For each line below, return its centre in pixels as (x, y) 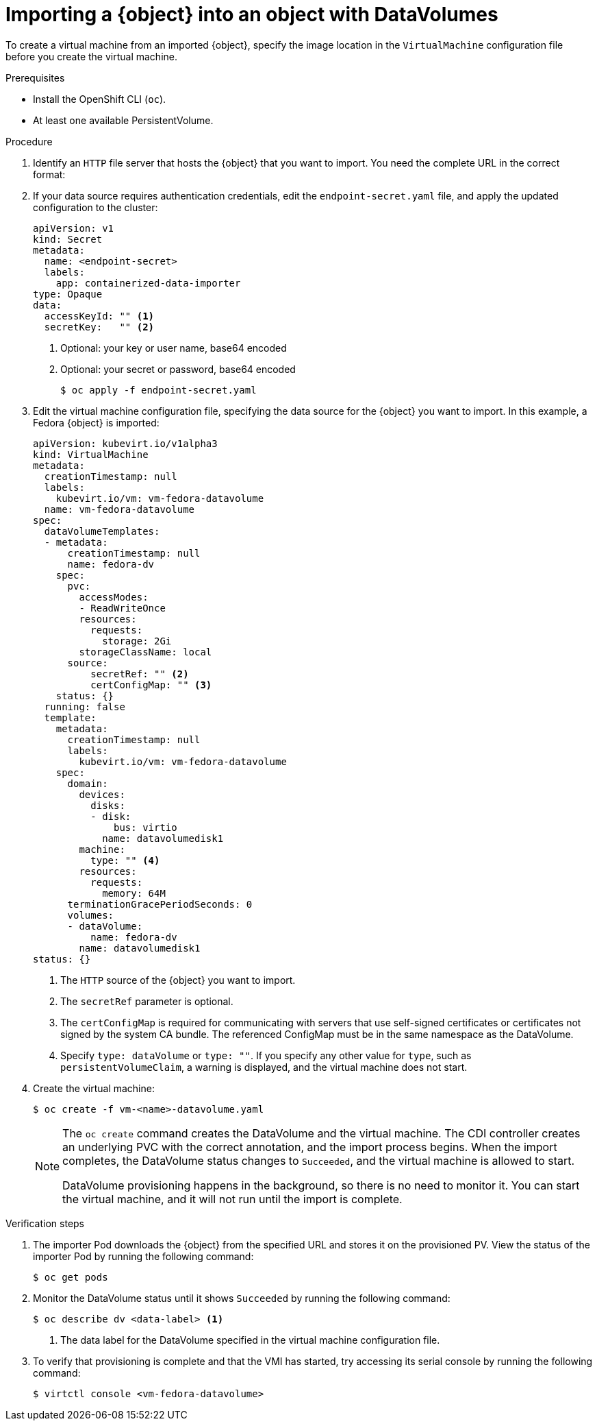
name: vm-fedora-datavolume (119, 509)
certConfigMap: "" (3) (151, 685)
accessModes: (114, 597)
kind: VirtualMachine (91, 454)
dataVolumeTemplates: (102, 531)
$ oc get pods (71, 1277)
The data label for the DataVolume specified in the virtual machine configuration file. (250, 1340)
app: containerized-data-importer (148, 283)
